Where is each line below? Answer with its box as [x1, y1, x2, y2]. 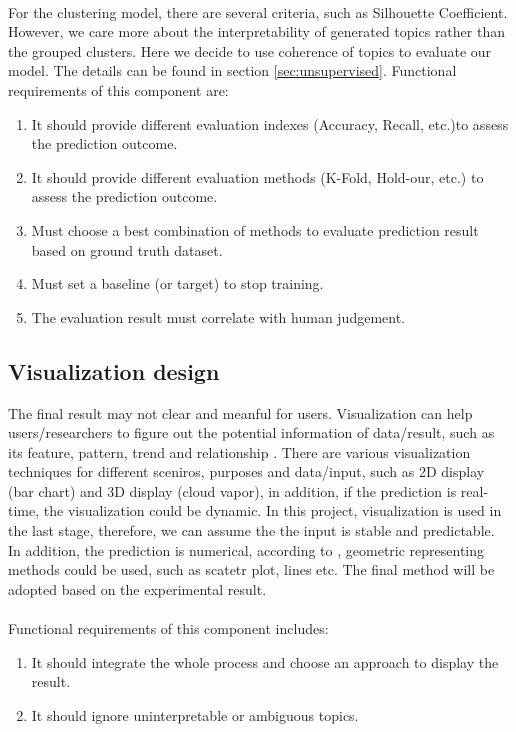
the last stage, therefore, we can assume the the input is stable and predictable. [8, 520, 495, 541]
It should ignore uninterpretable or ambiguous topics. [31, 704, 359, 725]
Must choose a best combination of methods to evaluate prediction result [31, 219, 479, 240]
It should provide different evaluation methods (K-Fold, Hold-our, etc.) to [31, 166, 484, 187]
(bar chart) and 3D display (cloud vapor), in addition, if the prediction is [8, 480, 457, 501]
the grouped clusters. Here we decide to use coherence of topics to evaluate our [8, 40, 492, 61]
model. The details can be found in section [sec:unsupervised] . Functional [8, 60, 457, 81]
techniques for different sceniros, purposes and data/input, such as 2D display [8, 461, 485, 482]
